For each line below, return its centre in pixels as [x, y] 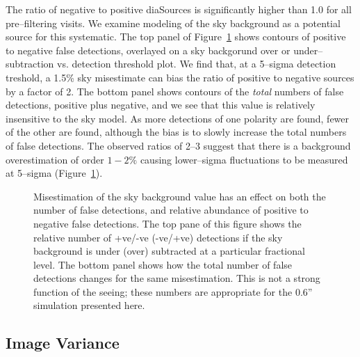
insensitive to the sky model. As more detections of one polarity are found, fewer [178, 118]
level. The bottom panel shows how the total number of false [163, 264]
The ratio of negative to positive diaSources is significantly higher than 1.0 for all [179, 9]
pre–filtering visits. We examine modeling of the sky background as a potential [173, 23]
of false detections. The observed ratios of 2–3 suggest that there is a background [178, 145]
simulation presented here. [89, 305]
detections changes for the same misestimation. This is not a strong [177, 278]
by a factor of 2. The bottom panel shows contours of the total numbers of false [175, 91]
